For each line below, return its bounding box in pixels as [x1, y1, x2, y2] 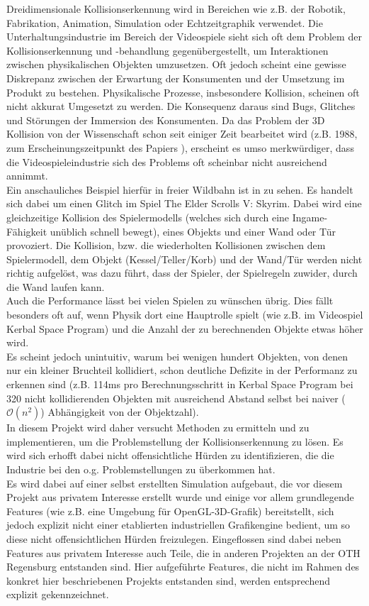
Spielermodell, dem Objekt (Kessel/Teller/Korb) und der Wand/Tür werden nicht [6, 251, 363, 266]
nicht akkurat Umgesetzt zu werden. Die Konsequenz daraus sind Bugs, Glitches [6, 99, 356, 114]
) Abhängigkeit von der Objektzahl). [40, 404, 199, 419]
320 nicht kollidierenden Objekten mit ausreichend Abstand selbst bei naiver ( [6, 390, 346, 405]
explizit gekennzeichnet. [6, 587, 109, 602]
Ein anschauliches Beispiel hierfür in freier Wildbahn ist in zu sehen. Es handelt [6, 182, 353, 197]
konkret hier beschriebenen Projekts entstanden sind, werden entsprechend [6, 573, 331, 588]
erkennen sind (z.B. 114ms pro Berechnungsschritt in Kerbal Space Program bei [6, 377, 353, 392]
